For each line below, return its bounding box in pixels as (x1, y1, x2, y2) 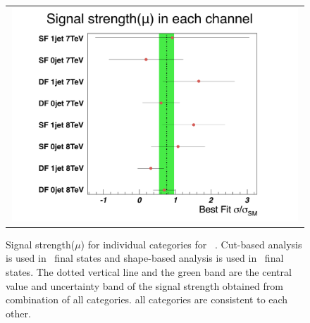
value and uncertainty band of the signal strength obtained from (6, 278, 283, 293)
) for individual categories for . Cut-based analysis (80, 236, 302, 251)
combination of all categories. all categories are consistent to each (6, 292, 288, 307)
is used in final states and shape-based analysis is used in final (6, 251, 284, 265)
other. (6, 305, 31, 320)
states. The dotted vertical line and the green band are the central (6, 265, 292, 279)
